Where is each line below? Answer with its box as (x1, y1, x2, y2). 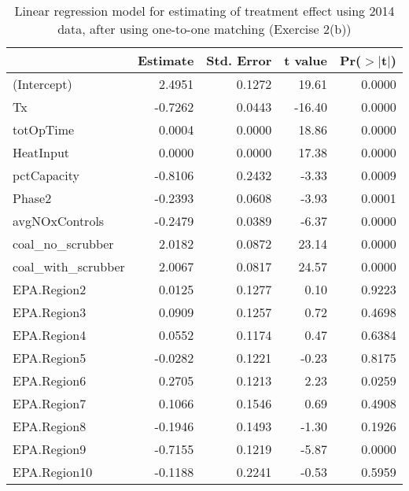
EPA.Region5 (13, 349, 87, 367)
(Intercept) (13, 75, 72, 93)
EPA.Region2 (13, 280, 87, 298)
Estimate (137, 51, 194, 69)
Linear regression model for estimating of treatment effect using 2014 (14, 2, 395, 20)
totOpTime (13, 120, 75, 138)
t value (284, 51, 327, 69)
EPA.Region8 (13, 417, 87, 435)
